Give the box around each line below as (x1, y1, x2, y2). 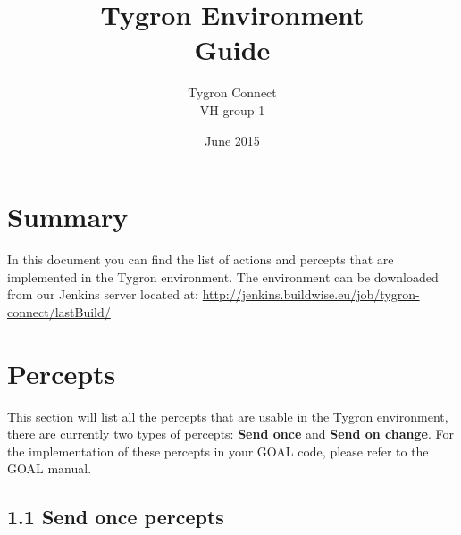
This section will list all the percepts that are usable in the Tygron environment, (7, 406, 448, 425)
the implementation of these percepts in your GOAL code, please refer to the (7, 441, 429, 460)
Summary (7, 198, 129, 235)
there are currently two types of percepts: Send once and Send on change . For (7, 424, 455, 443)
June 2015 (205, 130, 260, 149)
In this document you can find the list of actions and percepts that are (7, 250, 394, 269)
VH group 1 (199, 100, 265, 119)
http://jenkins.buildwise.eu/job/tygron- (202, 285, 420, 304)
